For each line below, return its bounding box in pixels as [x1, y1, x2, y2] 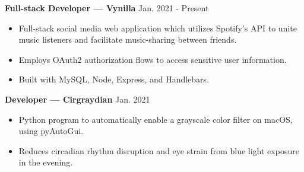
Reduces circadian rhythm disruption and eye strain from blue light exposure [18, 144, 299, 157]
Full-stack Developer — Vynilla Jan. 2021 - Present [5, 2, 209, 14]
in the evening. [18, 156, 73, 168]
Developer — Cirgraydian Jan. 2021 [5, 93, 150, 105]
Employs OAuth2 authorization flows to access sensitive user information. [18, 53, 287, 65]
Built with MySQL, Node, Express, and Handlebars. [18, 73, 210, 85]
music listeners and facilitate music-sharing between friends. [18, 33, 237, 46]
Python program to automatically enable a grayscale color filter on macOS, [18, 113, 293, 125]
